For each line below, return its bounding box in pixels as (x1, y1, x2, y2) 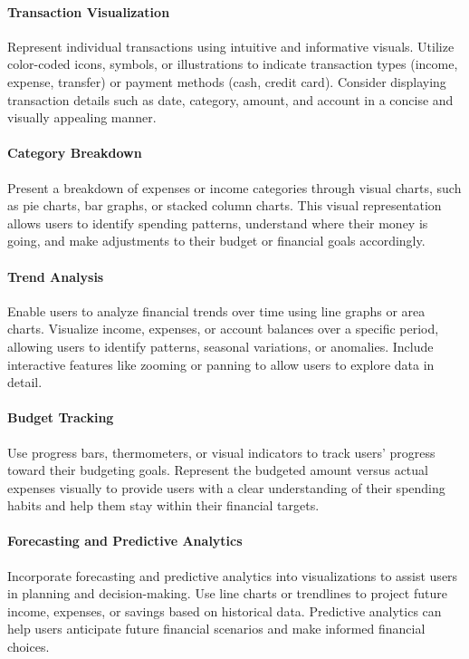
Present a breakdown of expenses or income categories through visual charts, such (7, 178, 462, 197)
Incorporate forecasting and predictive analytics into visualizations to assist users (7, 566, 458, 585)
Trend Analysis (7, 267, 104, 286)
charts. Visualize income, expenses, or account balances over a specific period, (7, 319, 439, 338)
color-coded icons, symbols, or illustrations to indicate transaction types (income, (7, 54, 458, 73)
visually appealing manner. (7, 108, 157, 127)
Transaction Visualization (7, 2, 170, 21)
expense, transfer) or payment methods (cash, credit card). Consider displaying (7, 72, 446, 91)
